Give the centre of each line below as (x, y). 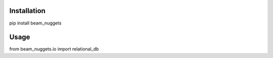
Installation (27, 11)
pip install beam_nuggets (35, 23)
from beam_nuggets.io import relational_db (54, 49)
